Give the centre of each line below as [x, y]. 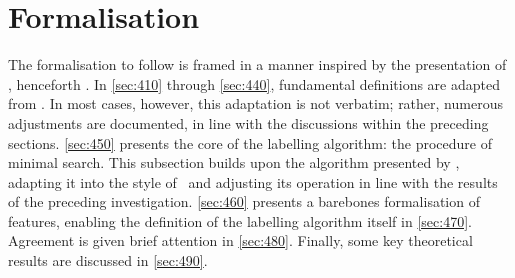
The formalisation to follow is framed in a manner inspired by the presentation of [257, 64]
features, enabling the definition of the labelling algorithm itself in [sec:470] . [240, 220]
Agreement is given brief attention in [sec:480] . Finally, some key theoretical [240, 240]
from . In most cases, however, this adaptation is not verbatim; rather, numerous [255, 103]
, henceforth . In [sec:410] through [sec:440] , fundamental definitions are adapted [254, 83]
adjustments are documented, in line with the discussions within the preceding [248, 122]
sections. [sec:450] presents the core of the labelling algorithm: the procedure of [250, 142]
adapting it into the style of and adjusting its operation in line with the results [253, 181]
